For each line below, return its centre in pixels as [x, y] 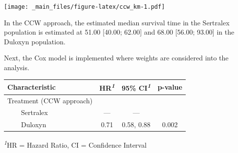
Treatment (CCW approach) [50, 100]
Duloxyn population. [35, 41]
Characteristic [32, 86]
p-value [170, 86]
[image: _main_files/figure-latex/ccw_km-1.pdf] [85, 7]
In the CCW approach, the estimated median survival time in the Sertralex [117, 22]
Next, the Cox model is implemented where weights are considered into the [116, 58]
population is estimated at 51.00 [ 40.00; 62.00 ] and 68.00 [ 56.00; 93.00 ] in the [119, 32]
